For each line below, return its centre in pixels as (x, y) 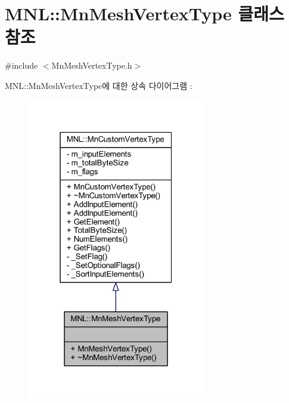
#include (21, 65)
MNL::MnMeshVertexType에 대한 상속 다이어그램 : (99, 85)
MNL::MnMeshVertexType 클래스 (144, 13)
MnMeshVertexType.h (92, 65)
